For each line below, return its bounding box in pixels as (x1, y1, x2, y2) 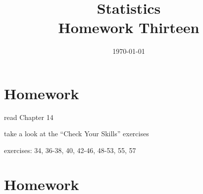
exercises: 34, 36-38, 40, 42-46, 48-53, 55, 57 (4, 145, 136, 155)
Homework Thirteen (58, 17, 200, 38)
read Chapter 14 (4, 112, 53, 122)
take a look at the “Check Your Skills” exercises (4, 128, 149, 139)
